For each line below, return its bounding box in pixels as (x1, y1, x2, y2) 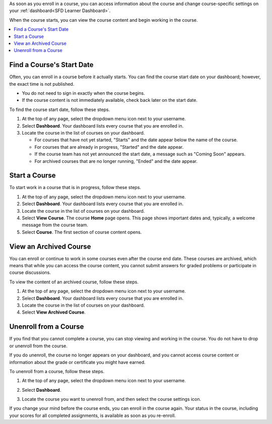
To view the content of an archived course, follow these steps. (9, 279, 139, 285)
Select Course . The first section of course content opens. (22, 229, 142, 235)
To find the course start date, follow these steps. (9, 106, 110, 112)
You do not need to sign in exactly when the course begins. (22, 90, 146, 96)
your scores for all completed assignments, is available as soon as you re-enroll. (9, 412, 176, 418)
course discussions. (9, 270, 51, 276)
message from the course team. (22, 222, 88, 228)
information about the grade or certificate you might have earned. (9, 359, 146, 365)
